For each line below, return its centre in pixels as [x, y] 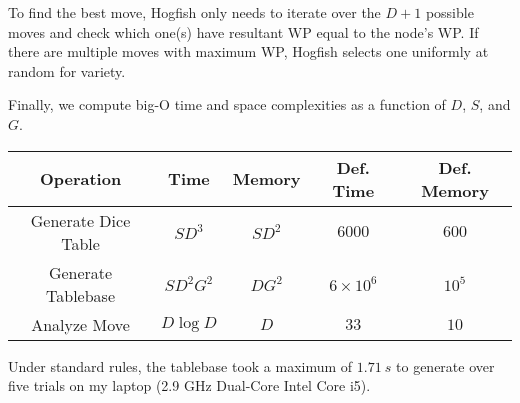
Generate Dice [80, 220]
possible [449, 12]
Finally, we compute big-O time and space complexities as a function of [227, 104]
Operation [80, 179]
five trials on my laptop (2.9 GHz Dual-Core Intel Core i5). [189, 385]
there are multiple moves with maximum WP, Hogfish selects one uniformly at [248, 51]
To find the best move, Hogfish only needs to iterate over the [194, 12]
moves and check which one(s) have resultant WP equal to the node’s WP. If [243, 31]
